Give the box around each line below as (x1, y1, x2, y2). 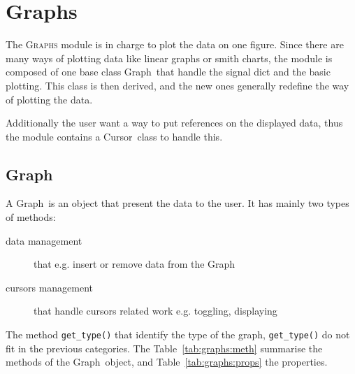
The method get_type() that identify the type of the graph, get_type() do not (6, 327, 350, 342)
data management (6, 233, 82, 247)
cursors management (6, 280, 94, 294)
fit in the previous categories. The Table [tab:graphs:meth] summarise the (6, 340, 323, 355)
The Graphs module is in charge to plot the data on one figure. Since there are (6, 37, 344, 52)
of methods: (6, 210, 56, 224)
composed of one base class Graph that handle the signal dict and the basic (6, 64, 331, 79)
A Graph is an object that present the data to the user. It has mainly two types (6, 196, 349, 210)
